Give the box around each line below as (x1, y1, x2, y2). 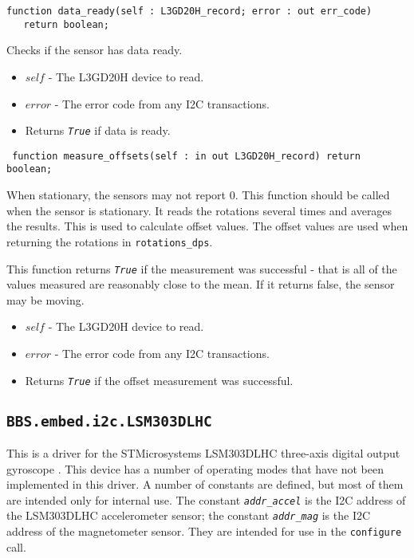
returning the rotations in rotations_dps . (6, 233, 213, 250)
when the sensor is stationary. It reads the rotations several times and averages (6, 202, 392, 218)
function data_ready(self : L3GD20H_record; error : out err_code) (6, 6, 373, 17)
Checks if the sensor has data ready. (6, 41, 183, 58)
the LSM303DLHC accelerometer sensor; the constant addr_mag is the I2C (6, 507, 371, 524)
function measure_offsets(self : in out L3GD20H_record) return (12, 150, 361, 162)
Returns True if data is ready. (25, 122, 171, 139)
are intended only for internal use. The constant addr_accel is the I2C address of (6, 491, 406, 508)
